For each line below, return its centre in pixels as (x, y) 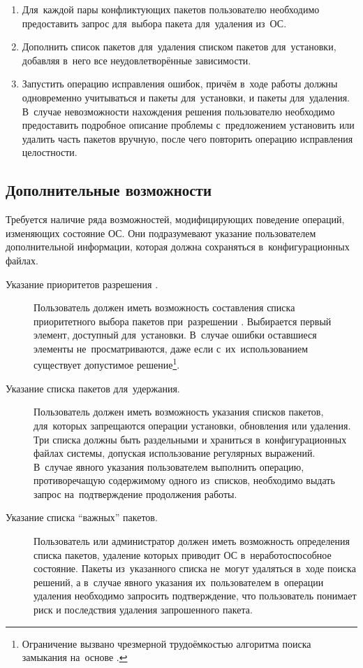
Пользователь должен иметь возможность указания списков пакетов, (179, 412)
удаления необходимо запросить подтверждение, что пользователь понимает (195, 596)
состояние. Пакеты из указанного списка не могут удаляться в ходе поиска (195, 568)
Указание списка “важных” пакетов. (82, 517)
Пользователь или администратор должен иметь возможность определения (192, 541)
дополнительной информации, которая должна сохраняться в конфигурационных (178, 247)
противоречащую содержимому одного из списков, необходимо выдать (184, 480)
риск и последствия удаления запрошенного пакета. (143, 610)
